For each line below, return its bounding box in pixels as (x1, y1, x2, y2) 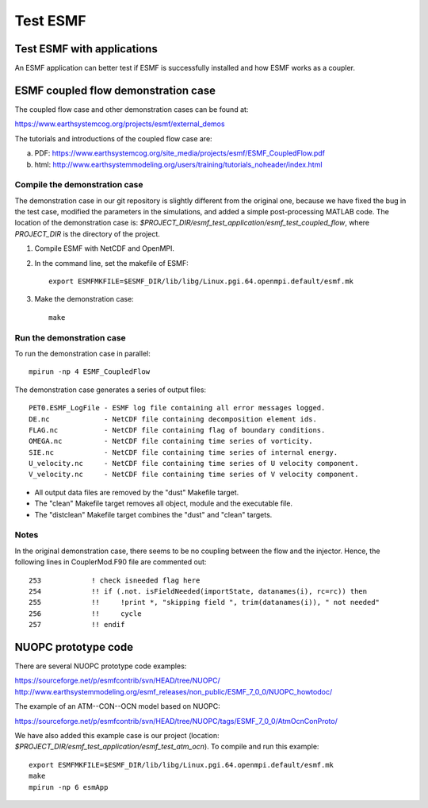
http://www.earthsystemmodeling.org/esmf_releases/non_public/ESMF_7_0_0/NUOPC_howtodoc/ (14, 687, 333, 696)
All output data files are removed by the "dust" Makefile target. (34, 487, 239, 497)
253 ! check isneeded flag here (29, 575, 201, 585)
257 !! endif (29, 620, 125, 629)
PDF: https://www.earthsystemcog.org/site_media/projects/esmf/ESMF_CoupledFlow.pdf (34, 148, 325, 158)
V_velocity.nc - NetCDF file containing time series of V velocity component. (29, 470, 359, 479)
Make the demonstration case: (34, 294, 134, 304)
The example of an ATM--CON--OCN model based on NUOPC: (14, 702, 221, 711)
